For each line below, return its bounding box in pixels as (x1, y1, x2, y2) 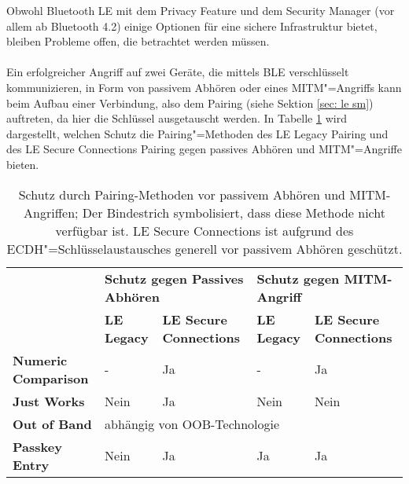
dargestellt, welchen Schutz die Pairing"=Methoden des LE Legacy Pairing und (6, 125, 389, 141)
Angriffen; (24, 203, 79, 222)
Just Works (13, 391, 85, 410)
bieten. (6, 156, 39, 172)
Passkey (13, 437, 62, 456)
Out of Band (13, 414, 92, 433)
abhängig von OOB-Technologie (105, 414, 280, 433)
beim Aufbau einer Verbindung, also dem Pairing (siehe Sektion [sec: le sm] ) (6, 94, 374, 111)
